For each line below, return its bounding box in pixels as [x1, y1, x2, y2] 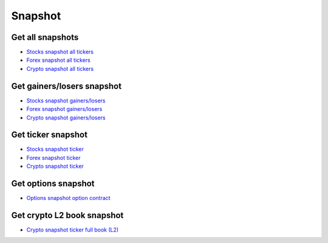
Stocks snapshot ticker [26, 145, 84, 153]
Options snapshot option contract [26, 195, 111, 202]
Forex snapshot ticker [26, 154, 81, 161]
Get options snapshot [11, 179, 95, 189]
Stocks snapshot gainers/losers [26, 97, 106, 104]
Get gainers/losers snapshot [11, 81, 121, 91]
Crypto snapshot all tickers [26, 65, 94, 72]
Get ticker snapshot [11, 130, 88, 140]
